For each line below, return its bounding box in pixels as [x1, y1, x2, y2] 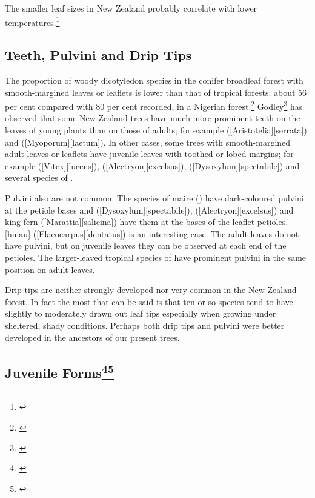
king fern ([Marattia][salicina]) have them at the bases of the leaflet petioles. [5, 215, 288, 228]
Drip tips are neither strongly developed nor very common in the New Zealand [5, 283, 297, 296]
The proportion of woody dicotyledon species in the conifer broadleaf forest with [5, 74, 303, 87]
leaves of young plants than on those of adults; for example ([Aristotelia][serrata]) [5, 124, 307, 136]
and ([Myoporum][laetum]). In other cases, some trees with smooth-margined [5, 135, 291, 148]
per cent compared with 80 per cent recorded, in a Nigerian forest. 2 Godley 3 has [5, 98, 303, 112]
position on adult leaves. [5, 263, 95, 275]
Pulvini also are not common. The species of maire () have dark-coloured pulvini [5, 192, 304, 204]
